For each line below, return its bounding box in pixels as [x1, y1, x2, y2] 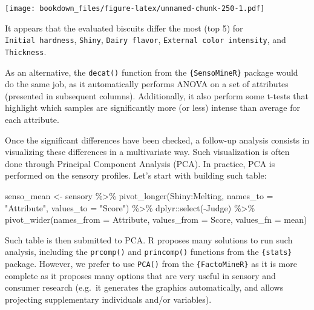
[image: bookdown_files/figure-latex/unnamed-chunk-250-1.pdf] [5, 4, 265, 13]
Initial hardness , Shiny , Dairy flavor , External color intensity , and [5, 33, 286, 46]
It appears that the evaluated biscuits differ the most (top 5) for [5, 21, 243, 34]
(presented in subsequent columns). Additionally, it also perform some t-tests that [5, 89, 309, 102]
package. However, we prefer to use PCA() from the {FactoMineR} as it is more [5, 257, 297, 269]
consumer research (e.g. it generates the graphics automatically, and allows [5, 281, 284, 294]
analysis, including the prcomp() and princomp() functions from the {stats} [5, 245, 292, 258]
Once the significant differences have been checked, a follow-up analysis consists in [5, 133, 310, 146]
